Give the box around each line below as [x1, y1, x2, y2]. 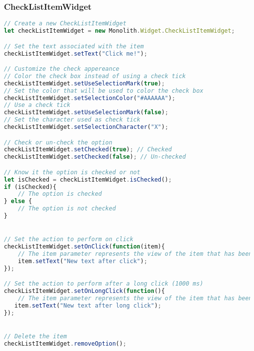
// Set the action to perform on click [4, 236, 133, 243]
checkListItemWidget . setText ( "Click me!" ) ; [4, 50, 148, 57]
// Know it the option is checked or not [4, 168, 141, 176]
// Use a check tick [4, 102, 71, 109]
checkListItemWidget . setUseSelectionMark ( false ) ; [4, 109, 169, 116]
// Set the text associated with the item [4, 42, 144, 50]
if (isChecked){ [4, 183, 57, 190]
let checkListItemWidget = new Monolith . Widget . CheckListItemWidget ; [4, 27, 235, 35]
